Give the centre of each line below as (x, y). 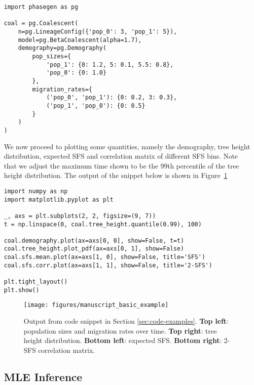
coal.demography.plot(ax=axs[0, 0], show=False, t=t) (94, 240)
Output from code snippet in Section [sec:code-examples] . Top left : (126, 321)
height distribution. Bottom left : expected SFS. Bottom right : (123, 340)
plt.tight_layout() (36, 282)
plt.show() (22, 290)
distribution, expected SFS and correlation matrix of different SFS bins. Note (121, 156)
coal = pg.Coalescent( (41, 23)
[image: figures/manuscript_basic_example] (96, 305)
